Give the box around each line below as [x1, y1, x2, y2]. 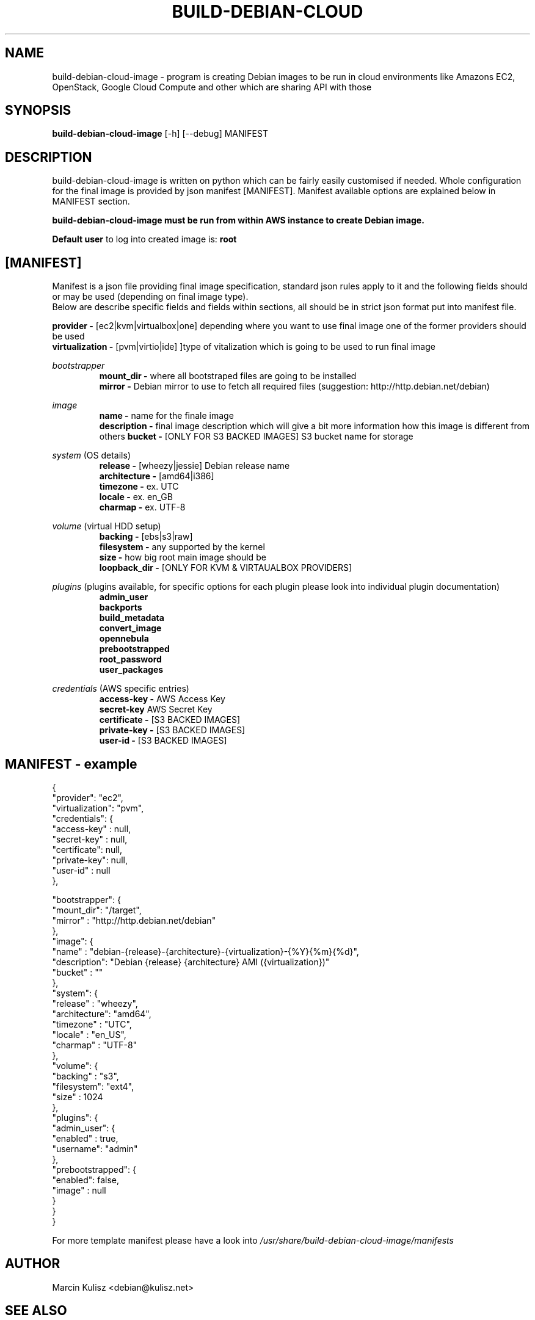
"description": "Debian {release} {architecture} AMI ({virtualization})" [52, 956, 330, 967]
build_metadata [99, 612, 164, 623]
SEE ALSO [5, 1303, 67, 1319]
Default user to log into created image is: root [52, 234, 237, 245]
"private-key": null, [52, 854, 128, 865]
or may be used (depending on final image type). [52, 291, 249, 302]
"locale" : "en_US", [52, 1029, 126, 1040]
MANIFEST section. [52, 196, 130, 207]
